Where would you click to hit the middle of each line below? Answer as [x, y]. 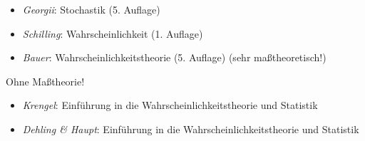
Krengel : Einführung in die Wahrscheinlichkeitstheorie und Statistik [170, 105]
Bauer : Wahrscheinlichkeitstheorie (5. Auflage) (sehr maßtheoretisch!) [174, 57]
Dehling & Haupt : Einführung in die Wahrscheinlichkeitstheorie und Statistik [191, 129]
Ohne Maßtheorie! [45, 81]
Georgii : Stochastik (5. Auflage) [91, 9]
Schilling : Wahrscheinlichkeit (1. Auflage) [113, 33]
